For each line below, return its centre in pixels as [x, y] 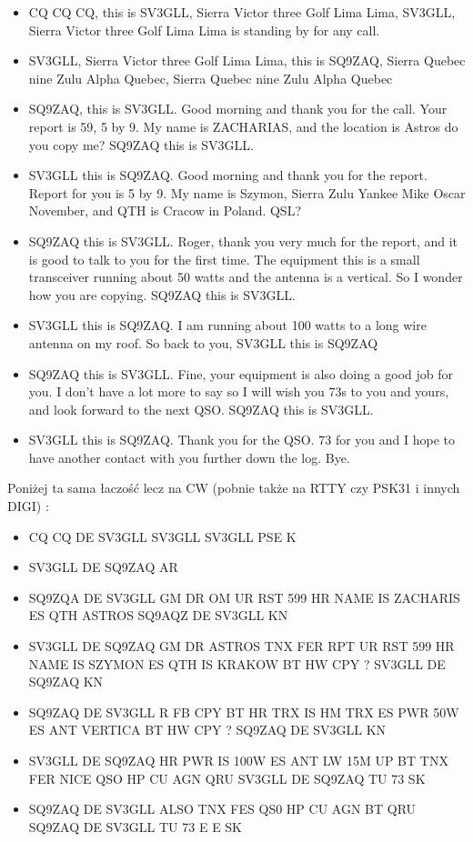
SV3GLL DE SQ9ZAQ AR [103, 567]
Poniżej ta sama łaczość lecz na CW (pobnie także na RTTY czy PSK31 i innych [234, 488]
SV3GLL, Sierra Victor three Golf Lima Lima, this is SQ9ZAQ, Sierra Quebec [247, 60]
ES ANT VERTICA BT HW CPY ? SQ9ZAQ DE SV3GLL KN [207, 730]
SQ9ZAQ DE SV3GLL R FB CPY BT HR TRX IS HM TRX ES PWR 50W [244, 712]
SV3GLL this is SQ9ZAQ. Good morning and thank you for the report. [228, 175]
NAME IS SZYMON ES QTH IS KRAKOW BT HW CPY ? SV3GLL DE [237, 663]
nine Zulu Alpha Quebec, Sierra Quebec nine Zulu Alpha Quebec [211, 78]
